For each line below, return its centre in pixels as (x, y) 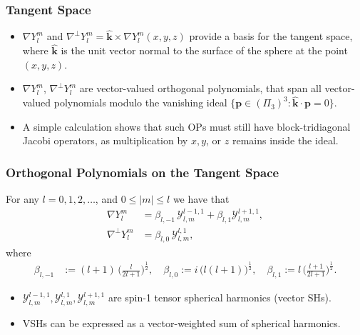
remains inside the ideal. (285, 140)
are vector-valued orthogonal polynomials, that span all (200, 88)
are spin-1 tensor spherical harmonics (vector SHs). (220, 297)
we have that (201, 199)
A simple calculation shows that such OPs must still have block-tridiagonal (186, 126)
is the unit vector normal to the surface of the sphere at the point (204, 50)
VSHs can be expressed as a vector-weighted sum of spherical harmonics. (181, 323)
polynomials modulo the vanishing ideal (140, 102)
